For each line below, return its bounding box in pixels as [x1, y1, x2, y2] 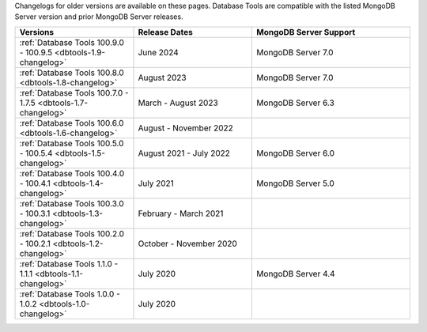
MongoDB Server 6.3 [256, 97, 335, 108]
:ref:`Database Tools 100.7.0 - [19, 87, 130, 98]
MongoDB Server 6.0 [256, 147, 335, 158]
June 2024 [138, 47, 179, 58]
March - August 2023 [138, 97, 219, 108]
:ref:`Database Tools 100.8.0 [19, 67, 124, 78]
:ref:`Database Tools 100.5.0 [19, 138, 124, 149]
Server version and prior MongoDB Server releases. [14, 12, 183, 21]
